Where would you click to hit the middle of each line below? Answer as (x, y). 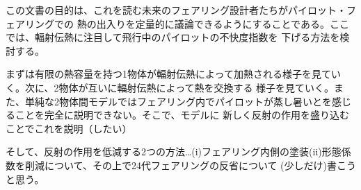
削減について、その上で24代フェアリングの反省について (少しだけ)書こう (191, 165)
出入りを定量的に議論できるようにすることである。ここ (223, 23)
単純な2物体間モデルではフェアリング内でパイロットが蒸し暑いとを (178, 101)
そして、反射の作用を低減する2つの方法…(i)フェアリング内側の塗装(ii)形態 (174, 152)
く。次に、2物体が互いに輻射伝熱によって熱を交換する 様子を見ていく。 (170, 87)
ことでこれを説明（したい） (69, 128)
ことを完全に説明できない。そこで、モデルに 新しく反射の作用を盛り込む (182, 115)
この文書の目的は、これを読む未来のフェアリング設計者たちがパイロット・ (176, 10)
